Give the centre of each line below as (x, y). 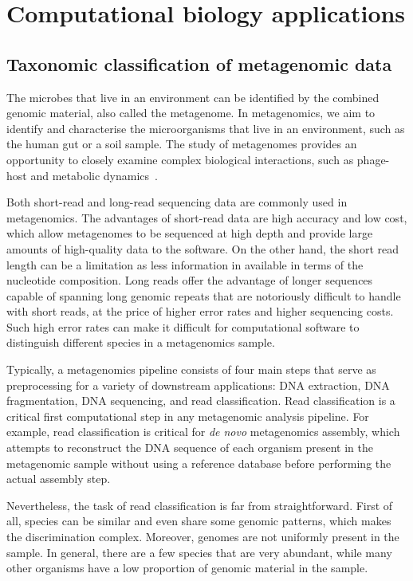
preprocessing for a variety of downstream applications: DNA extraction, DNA (198, 385)
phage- (373, 159)
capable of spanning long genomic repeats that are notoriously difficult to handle (204, 295)
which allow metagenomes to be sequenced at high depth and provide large (190, 233)
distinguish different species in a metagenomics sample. (141, 342)
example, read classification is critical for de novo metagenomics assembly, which (203, 432)
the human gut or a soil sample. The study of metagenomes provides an (182, 144)
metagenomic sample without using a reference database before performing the (199, 463)
